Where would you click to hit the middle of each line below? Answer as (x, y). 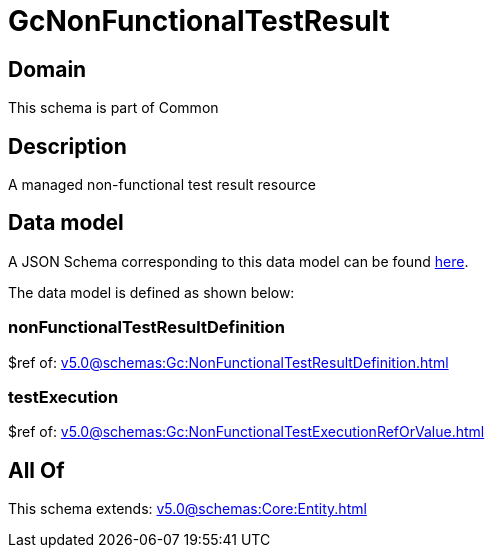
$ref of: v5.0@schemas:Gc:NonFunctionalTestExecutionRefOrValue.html (246, 432)
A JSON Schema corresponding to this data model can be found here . (238, 261)
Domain (47, 69)
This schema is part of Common (113, 108)
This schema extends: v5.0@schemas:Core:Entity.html (187, 509)
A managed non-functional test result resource (162, 185)
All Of (36, 470)
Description (67, 146)
